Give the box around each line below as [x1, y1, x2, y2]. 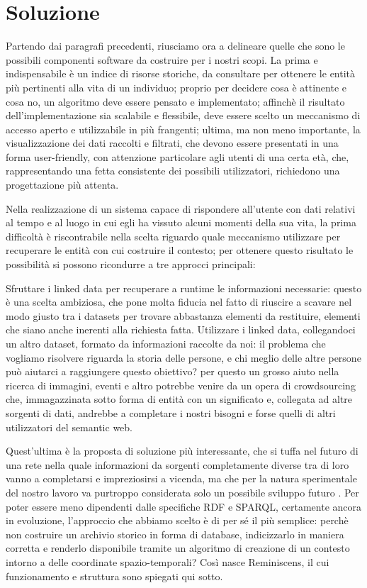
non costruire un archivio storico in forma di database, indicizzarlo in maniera [6, 526, 344, 541]
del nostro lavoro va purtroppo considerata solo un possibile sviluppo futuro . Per [6, 484, 359, 499]
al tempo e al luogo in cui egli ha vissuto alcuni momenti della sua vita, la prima [6, 215, 356, 230]
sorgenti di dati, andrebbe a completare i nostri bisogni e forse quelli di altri [6, 405, 336, 420]
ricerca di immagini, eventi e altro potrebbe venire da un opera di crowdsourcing [6, 377, 356, 392]
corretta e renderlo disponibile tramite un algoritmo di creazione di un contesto [6, 540, 350, 555]
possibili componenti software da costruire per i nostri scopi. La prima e [6, 52, 318, 67]
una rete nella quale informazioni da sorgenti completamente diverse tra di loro [6, 457, 349, 472]
